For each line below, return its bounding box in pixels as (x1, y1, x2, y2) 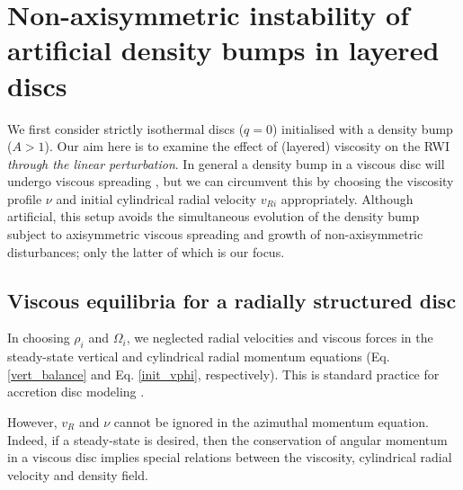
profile (7, 189, 42, 208)
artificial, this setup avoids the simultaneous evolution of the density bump (7, 207, 420, 226)
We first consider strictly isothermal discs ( (7, 119, 245, 138)
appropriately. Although (280, 189, 414, 208)
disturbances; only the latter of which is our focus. (7, 242, 285, 261)
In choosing (7, 328, 70, 347)
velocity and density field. (7, 465, 148, 484)
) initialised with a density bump (272, 119, 453, 138)
